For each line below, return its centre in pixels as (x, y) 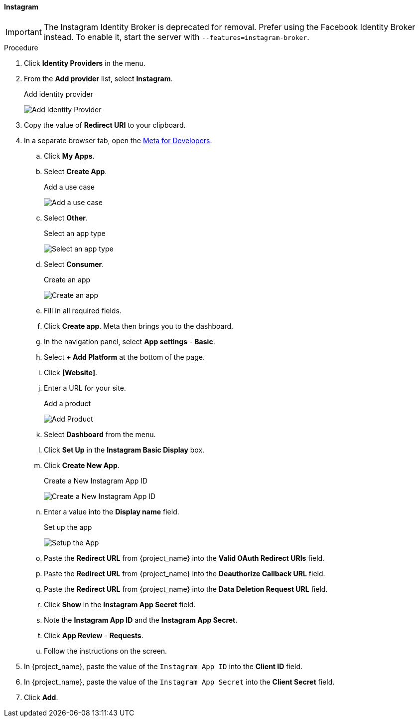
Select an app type (75, 233)
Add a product (67, 403)
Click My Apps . (69, 156)
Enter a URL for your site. (85, 388)
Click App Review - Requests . (94, 635)
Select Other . (66, 218)
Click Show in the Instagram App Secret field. (120, 604)
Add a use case (69, 187)
